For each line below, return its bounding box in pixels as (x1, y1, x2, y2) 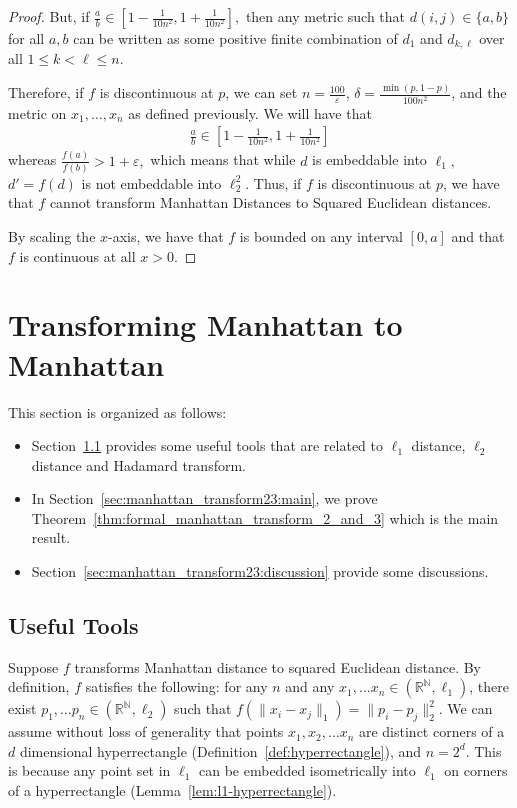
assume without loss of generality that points (8, 721, 284, 742)
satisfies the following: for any (85, 676, 268, 697)
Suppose (8, 656, 59, 677)
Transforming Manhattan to (8, 304, 403, 345)
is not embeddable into (81, 172, 222, 193)
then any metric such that (245, 6, 406, 26)
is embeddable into (312, 149, 427, 170)
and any (285, 676, 335, 697)
